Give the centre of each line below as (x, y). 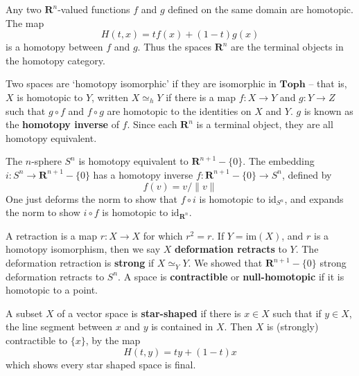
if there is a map (201, 97)
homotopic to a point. (52, 290)
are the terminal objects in (287, 47)
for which (163, 235)
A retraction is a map (51, 235)
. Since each (152, 124)
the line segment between (59, 326)
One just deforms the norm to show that (92, 198)
